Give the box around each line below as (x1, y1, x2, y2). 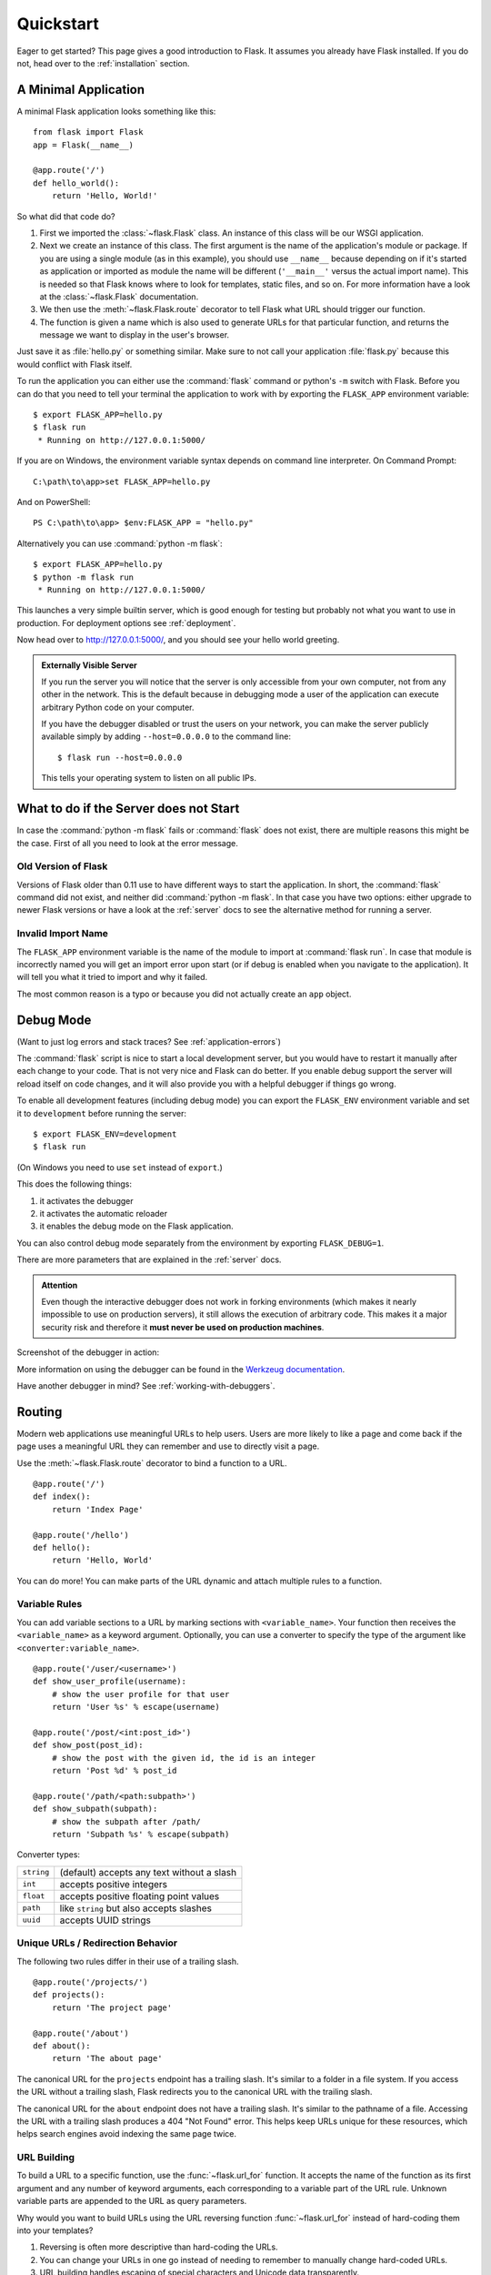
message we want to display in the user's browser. (39, 329, 230, 340)
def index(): (33, 1491, 91, 1501)
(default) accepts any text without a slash (59, 1865, 236, 1878)
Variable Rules (16, 1598, 83, 1611)
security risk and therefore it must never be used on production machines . (41, 1321, 325, 1332)
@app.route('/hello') (33, 1530, 129, 1540)
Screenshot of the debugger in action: (16, 1347, 159, 1358)
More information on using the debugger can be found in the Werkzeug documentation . (16, 1363, 346, 1374)
